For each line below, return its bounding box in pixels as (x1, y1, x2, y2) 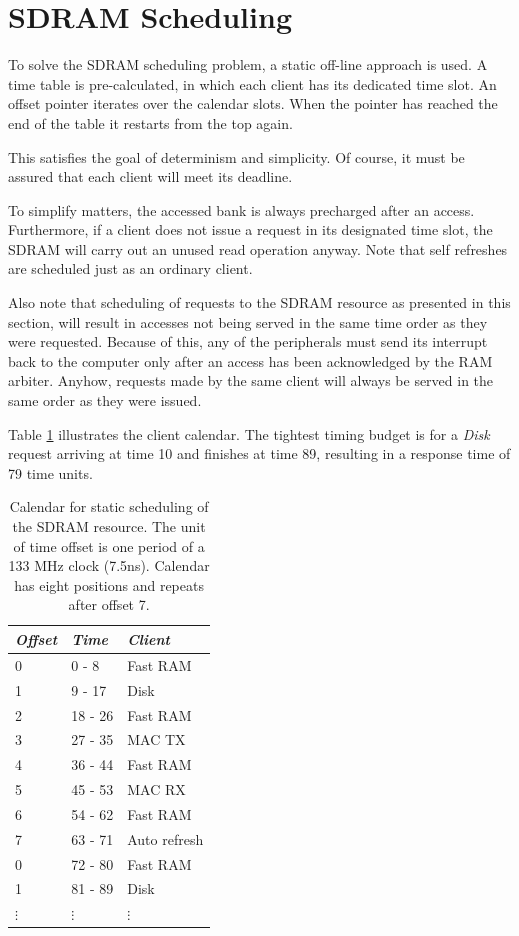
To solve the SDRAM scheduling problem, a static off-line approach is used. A (8, 54, 488, 75)
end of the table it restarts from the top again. (8, 112, 293, 133)
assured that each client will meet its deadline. (8, 166, 293, 187)
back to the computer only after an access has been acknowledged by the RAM (8, 350, 493, 371)
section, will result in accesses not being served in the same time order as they (8, 311, 488, 332)
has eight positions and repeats (14, 574, 204, 595)
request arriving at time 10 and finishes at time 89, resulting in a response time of (8, 443, 511, 464)
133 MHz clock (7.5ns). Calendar (8, 555, 210, 576)
